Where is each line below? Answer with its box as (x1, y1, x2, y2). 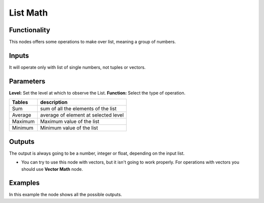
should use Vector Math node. (21, 166, 83, 172)
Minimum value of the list (40, 124, 98, 131)
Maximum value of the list (40, 118, 100, 125)
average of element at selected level (40, 112, 124, 119)
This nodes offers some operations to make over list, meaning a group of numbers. (9, 39, 176, 45)
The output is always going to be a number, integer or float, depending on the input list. (9, 150, 185, 156)
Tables (12, 99, 28, 106)
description (40, 99, 68, 106)
